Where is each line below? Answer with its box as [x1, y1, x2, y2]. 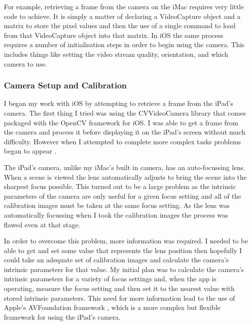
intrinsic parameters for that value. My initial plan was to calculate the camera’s [4, 264, 244, 274]
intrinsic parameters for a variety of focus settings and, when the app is [4, 274, 217, 284]
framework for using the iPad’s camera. [4, 311, 121, 322]
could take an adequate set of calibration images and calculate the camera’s [4, 255, 229, 265]
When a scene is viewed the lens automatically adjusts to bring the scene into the [4, 171, 247, 182]
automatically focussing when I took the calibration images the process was [4, 209, 228, 220]
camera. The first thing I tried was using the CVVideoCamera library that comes [4, 107, 246, 118]
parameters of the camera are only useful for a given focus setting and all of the [4, 190, 241, 201]
